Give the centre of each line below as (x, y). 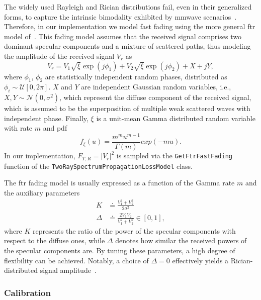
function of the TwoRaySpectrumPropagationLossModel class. (99, 166)
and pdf (55, 128)
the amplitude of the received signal (59, 56)
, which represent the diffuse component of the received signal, (155, 97)
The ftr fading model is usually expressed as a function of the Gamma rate (119, 183)
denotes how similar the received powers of (181, 240)
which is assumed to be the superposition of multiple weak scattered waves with (127, 108)
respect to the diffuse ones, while (55, 240)
